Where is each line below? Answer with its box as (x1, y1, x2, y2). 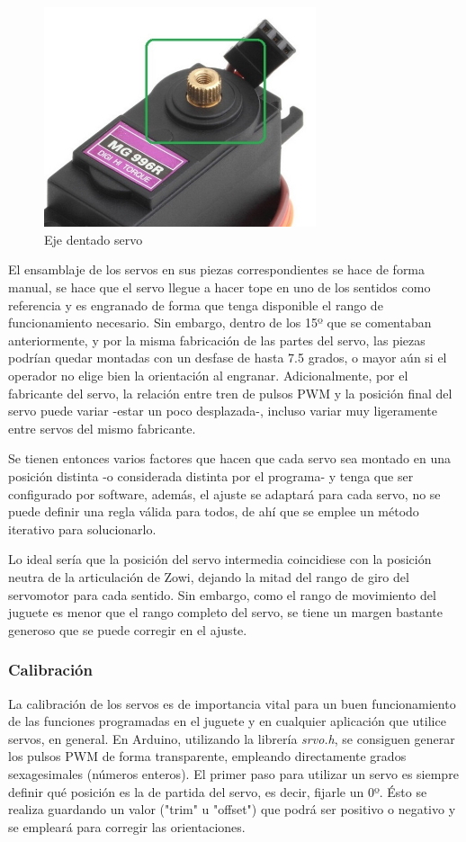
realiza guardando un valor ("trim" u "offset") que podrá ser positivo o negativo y (8, 800, 456, 819)
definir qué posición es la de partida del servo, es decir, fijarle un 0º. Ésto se (8, 782, 427, 801)
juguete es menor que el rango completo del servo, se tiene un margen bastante (8, 603, 444, 622)
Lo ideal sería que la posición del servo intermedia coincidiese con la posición (8, 550, 432, 569)
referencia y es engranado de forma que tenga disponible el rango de (8, 295, 383, 314)
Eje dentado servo (44, 229, 143, 248)
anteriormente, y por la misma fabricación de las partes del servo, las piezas (8, 330, 426, 349)
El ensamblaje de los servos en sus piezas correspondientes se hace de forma (8, 260, 426, 279)
